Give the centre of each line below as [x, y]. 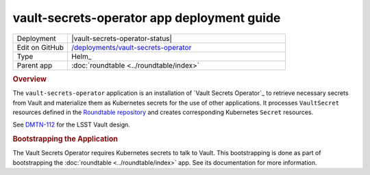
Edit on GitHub [40, 47]
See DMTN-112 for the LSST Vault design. [71, 125]
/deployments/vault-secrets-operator [131, 47]
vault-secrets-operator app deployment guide [147, 18]
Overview [30, 79]
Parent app [35, 65]
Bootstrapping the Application [65, 139]
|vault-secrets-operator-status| [122, 38]
